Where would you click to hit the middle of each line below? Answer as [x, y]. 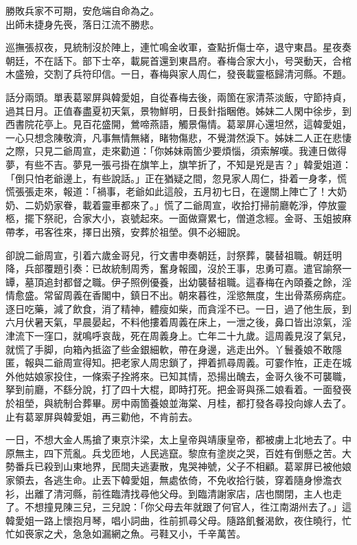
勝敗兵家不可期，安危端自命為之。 [82, 10]
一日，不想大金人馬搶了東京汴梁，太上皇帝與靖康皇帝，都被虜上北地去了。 [174, 440]
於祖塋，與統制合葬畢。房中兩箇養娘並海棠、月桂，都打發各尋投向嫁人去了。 [178, 403]
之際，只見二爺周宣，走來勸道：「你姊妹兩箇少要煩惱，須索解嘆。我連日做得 [176, 151]
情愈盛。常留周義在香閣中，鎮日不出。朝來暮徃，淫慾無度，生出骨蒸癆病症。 [178, 295]
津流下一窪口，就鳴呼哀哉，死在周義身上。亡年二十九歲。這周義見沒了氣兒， [178, 336]
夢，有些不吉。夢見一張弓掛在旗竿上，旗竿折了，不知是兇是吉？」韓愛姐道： [178, 164]
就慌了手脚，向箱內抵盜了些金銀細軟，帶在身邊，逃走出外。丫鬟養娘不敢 [169, 349]
